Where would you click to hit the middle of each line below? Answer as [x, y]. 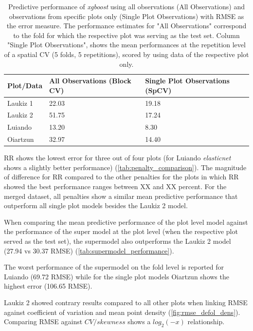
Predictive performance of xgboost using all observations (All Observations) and [126, 6]
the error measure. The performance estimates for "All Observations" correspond [126, 26]
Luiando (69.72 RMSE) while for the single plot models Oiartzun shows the [117, 276]
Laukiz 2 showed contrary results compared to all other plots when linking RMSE [126, 302]
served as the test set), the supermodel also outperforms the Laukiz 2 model [117, 241]
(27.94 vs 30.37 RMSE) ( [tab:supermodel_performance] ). [89, 250]
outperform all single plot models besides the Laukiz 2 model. [96, 205]
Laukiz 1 [20, 103]
